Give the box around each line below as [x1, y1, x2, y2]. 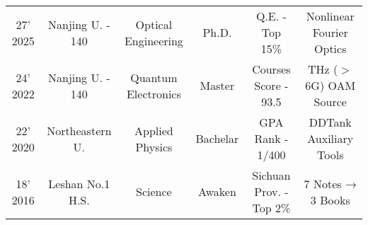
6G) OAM [305, 77, 356, 93]
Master [200, 77, 235, 93]
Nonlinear [306, 8, 355, 24]
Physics [135, 138, 173, 155]
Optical [135, 16, 173, 33]
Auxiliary [307, 130, 354, 146]
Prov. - [254, 183, 289, 200]
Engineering [124, 32, 183, 49]
